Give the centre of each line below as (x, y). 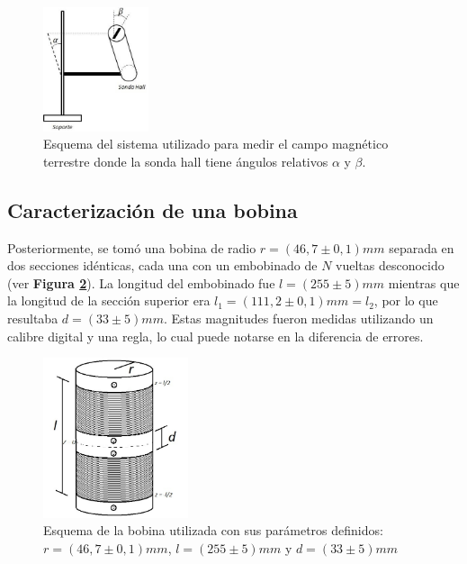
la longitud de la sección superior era (109, 300)
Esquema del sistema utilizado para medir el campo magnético (216, 144)
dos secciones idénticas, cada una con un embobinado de (162, 265)
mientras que (424, 282)
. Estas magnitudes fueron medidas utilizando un (298, 318)
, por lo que (406, 300)
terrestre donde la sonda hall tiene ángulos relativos (186, 161)
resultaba (33, 318)
